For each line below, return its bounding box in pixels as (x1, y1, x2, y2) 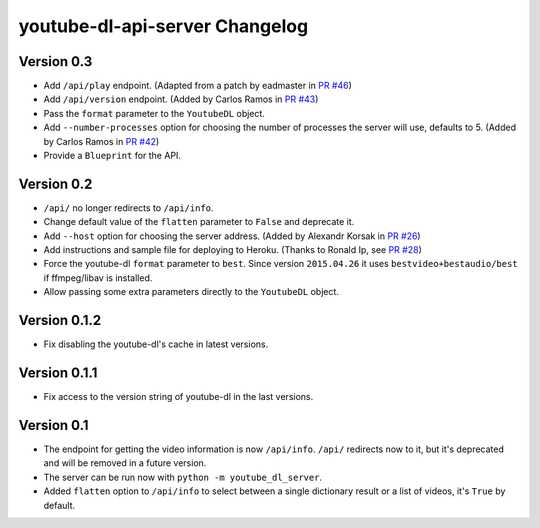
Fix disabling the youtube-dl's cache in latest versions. (43, 338, 269, 350)
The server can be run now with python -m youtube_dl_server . (43, 471, 323, 483)
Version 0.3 (18, 53, 93, 70)
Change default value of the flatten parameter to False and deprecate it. (43, 216, 355, 228)
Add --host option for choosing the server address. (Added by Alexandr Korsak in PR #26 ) (43, 230, 421, 242)
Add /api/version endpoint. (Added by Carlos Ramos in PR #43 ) (43, 93, 319, 105)
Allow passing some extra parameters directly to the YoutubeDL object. (43, 286, 340, 298)
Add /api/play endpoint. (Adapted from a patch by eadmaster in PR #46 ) (43, 80, 352, 92)
